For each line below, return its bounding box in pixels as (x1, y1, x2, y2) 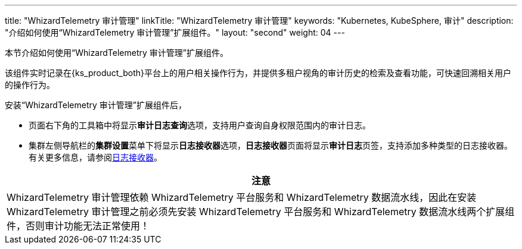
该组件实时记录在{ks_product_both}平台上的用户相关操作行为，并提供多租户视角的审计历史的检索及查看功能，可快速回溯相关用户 (5, 68, 511, 78)
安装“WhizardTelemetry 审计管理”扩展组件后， (5, 100, 187, 110)
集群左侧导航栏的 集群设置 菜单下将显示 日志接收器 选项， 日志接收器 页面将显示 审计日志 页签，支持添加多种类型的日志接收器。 (29, 140, 512, 150)
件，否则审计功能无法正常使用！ (7, 220, 150, 232)
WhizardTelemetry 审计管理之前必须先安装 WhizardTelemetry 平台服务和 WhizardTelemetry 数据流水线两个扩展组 (7, 206, 515, 218)
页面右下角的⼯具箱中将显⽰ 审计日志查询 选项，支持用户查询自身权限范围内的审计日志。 (29, 120, 371, 130)
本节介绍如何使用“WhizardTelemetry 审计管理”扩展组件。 (5, 48, 228, 58)
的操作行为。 (5, 80, 55, 90)
